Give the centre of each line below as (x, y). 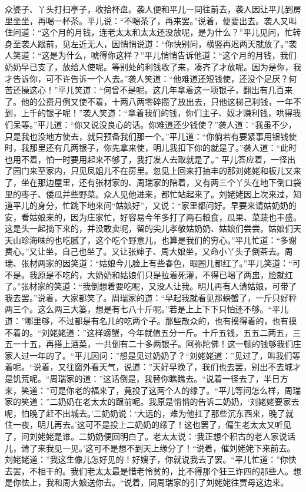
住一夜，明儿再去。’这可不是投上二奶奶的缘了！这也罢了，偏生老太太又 (140, 425)
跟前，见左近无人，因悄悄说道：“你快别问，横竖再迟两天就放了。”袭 (167, 43)
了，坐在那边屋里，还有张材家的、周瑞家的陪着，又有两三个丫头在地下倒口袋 (153, 182)
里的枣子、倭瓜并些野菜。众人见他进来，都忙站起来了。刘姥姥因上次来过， (149, 194)
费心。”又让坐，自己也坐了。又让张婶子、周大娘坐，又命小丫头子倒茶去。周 (149, 251)
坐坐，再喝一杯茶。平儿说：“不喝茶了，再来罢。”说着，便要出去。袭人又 (151, 20)
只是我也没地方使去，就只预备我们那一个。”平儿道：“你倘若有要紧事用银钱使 (151, 136)
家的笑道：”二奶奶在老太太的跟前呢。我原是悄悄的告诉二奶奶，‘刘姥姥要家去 (152, 402)
